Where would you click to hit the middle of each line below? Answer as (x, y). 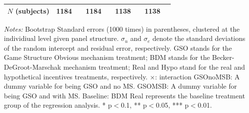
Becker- (223, 57)
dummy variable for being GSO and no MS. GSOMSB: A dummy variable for (121, 86)
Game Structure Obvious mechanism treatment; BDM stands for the (107, 57)
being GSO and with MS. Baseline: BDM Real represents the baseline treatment (124, 95)
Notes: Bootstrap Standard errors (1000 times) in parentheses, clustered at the (122, 28)
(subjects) (32, 10)
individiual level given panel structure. (61, 38)
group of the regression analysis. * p (58, 105)
